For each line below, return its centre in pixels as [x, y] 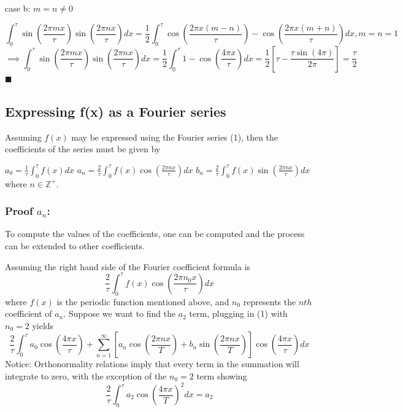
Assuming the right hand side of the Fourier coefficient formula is [128, 266]
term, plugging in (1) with [238, 313]
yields [43, 325]
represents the [270, 301]
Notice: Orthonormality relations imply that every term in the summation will [152, 364]
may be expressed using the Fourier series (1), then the [175, 137]
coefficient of [29, 313]
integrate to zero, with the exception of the [86, 375]
